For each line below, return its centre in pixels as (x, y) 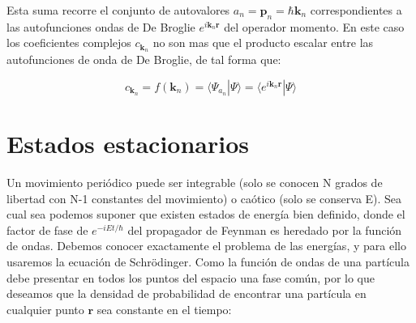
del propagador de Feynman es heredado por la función (265, 229)
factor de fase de (47, 229)
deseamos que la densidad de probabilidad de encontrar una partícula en (187, 293)
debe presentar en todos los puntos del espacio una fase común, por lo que (191, 277)
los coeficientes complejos (69, 42)
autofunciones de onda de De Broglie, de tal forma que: (144, 59)
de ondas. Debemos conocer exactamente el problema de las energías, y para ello (206, 246)
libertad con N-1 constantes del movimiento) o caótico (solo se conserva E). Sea (204, 198)
